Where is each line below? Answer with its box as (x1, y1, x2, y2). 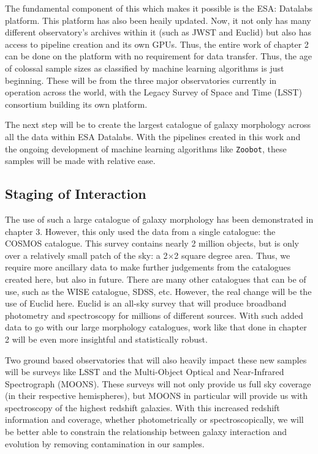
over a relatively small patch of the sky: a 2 (5, 248, 168, 261)
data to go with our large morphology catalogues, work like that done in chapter (5, 321, 307, 333)
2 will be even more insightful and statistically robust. (5, 332, 208, 345)
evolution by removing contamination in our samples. (5, 437, 205, 450)
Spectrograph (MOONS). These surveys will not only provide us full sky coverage (5, 377, 311, 390)
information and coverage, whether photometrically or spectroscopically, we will (5, 413, 304, 426)
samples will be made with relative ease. (5, 154, 156, 167)
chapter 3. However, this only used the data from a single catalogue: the (5, 225, 276, 237)
